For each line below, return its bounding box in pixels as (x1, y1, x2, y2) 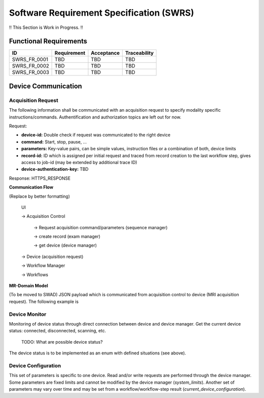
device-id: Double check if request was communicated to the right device (21, 132, 171, 138)
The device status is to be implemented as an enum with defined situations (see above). (9, 350, 186, 356)
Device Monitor (9, 311, 46, 318)
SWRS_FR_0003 (12, 69, 49, 76)
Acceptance (90, 49, 120, 56)
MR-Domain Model (9, 283, 48, 289)
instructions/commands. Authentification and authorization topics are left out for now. (9, 114, 181, 120)
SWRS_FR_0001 (12, 56, 48, 63)
